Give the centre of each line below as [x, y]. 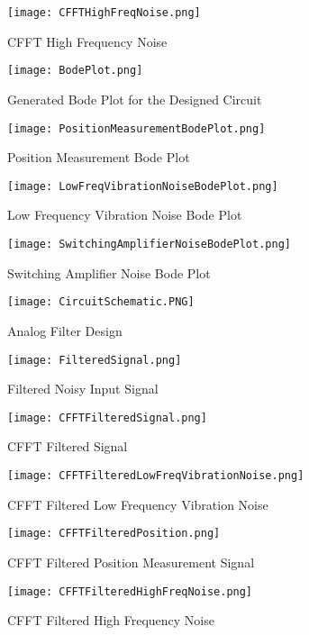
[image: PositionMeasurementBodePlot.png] [136, 128]
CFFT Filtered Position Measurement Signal [131, 562]
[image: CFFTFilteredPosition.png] [114, 534]
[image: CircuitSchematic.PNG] [101, 302]
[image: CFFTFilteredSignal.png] [107, 417]
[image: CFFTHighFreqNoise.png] [104, 13]
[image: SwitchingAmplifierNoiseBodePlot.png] [149, 244]
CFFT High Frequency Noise [87, 41]
